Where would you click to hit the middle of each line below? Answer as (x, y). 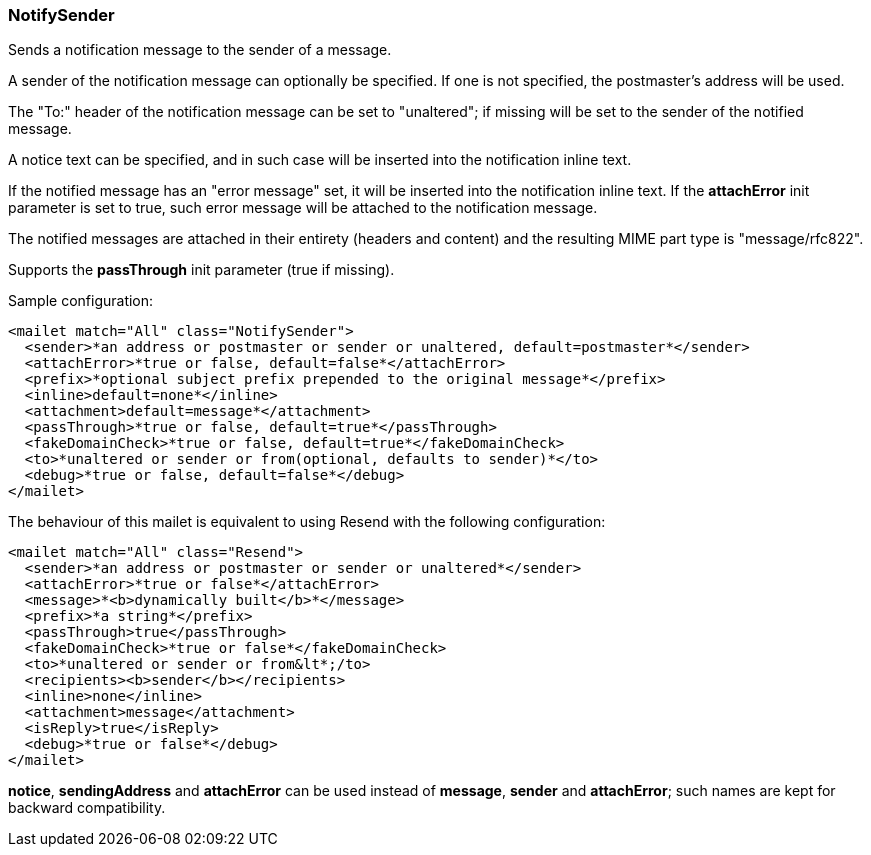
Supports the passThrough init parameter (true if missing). (201, 270)
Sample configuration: (81, 301)
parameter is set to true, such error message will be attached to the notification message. (303, 208)
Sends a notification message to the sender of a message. (200, 50)
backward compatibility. (87, 808)
